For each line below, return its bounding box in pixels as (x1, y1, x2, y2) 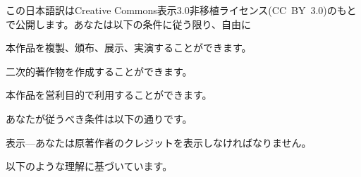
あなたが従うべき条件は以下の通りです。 (6, 111, 192, 126)
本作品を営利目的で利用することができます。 (6, 87, 212, 102)
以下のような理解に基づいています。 (6, 159, 173, 173)
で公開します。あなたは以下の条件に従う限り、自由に (6, 16, 252, 31)
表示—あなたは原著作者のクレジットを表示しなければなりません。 (6, 135, 312, 149)
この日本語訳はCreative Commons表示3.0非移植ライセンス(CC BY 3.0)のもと (6, 3, 357, 17)
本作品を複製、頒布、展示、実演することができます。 (6, 40, 252, 55)
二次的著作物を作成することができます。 (6, 63, 192, 78)
